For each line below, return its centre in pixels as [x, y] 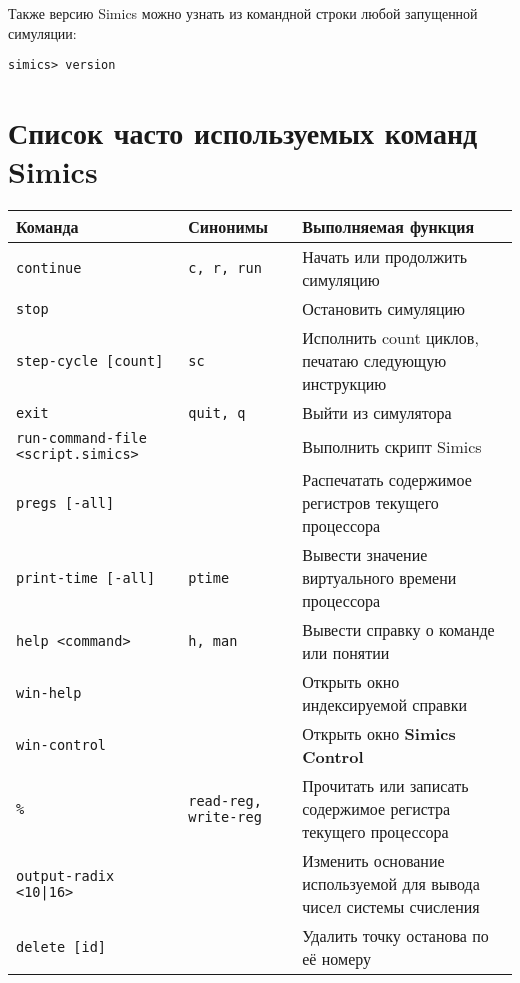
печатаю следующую [374, 361]
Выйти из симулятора [377, 413]
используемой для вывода [391, 884]
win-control [61, 745]
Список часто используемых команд [243, 132]
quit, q [217, 412]
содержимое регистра [376, 809]
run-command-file [81, 438]
